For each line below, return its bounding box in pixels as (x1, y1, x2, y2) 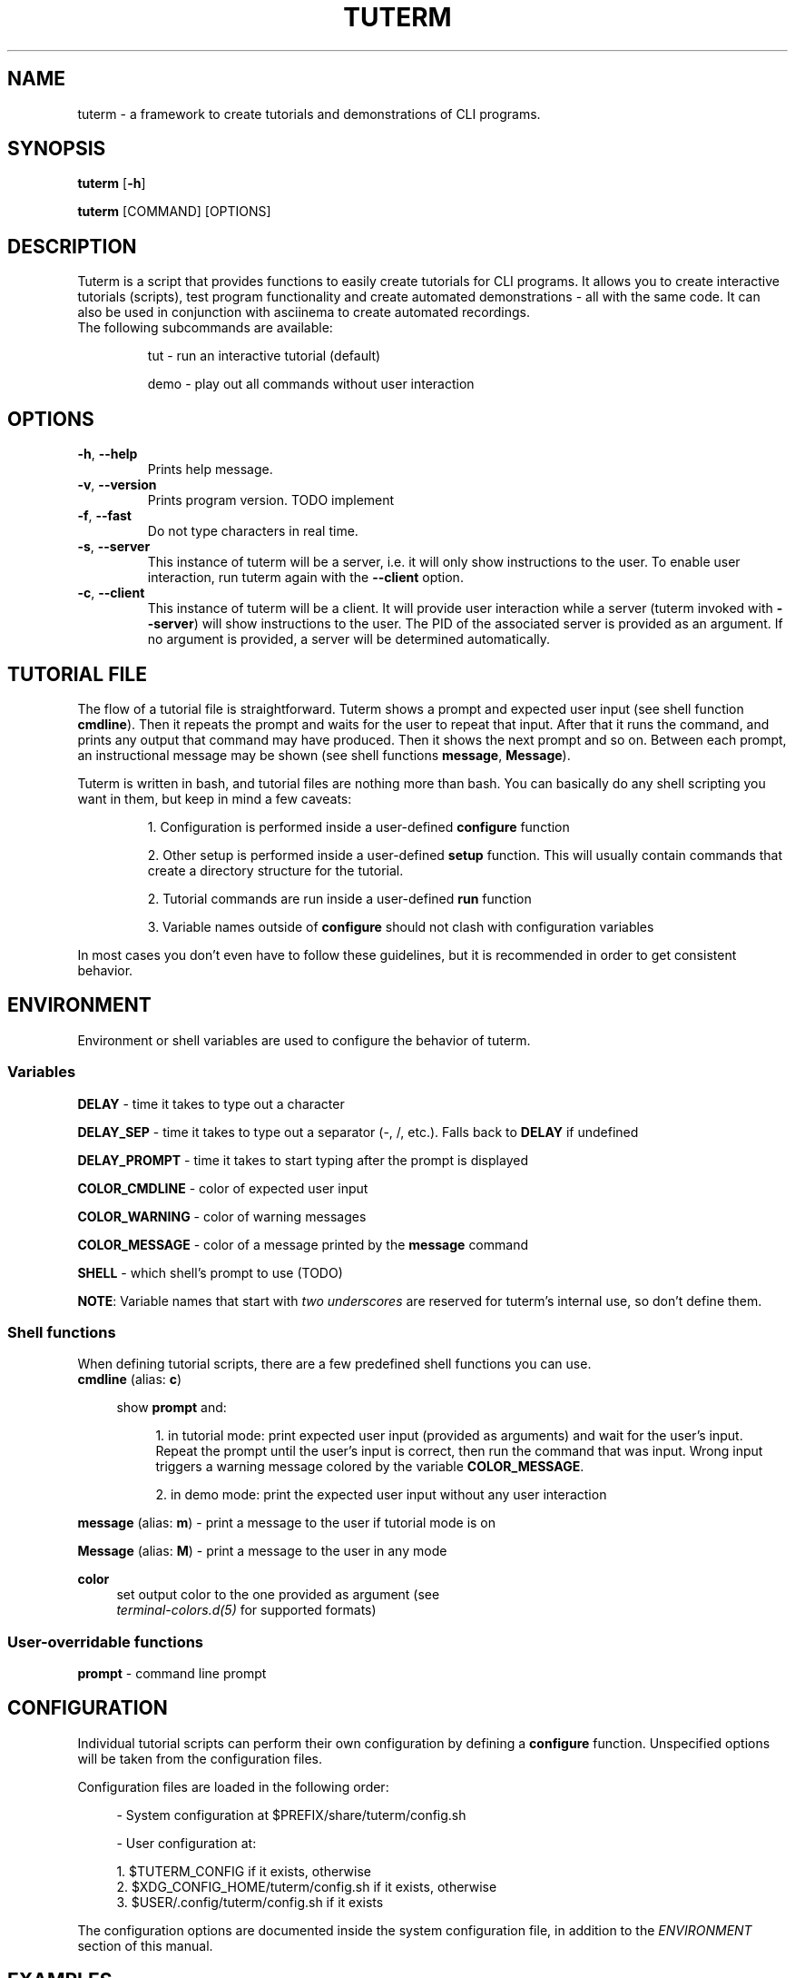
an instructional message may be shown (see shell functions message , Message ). (77, 747, 571, 763)
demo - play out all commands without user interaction (147, 376, 475, 392)
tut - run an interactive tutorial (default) (147, 348, 381, 364)
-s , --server (77, 539, 151, 555)
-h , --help (77, 446, 138, 462)
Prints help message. (147, 461, 273, 478)
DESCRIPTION (7, 234, 137, 258)
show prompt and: (116, 1399, 227, 1416)
